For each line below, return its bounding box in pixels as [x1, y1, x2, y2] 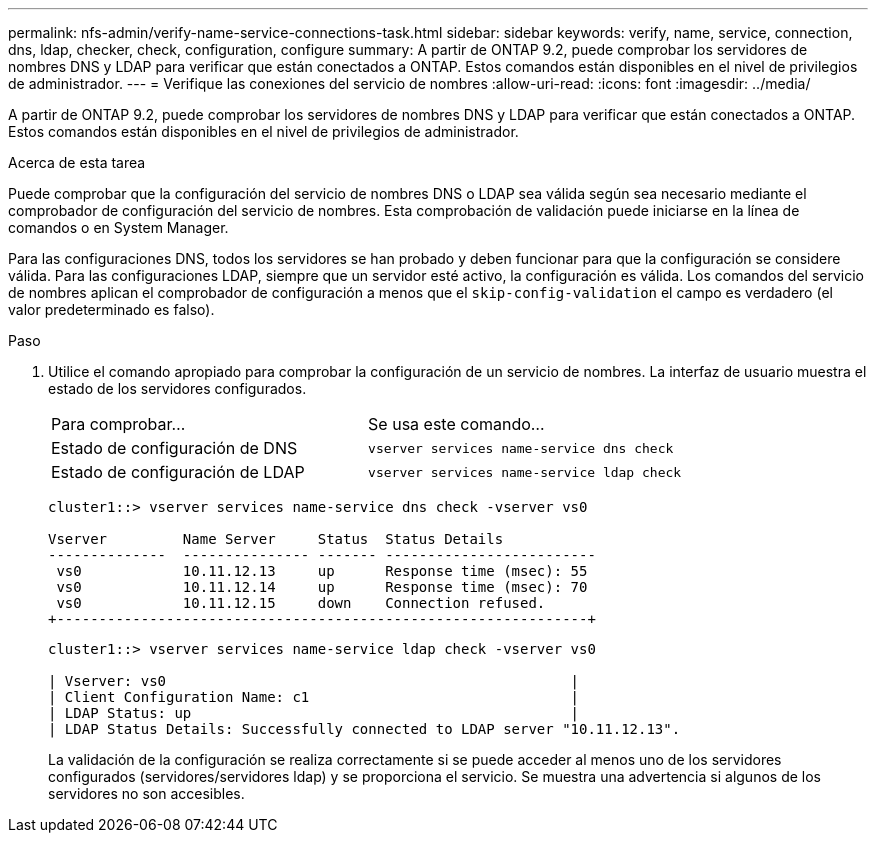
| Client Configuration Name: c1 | [48, 689, 580, 705]
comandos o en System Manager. [8, 219, 229, 236]
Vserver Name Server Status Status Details [48, 531, 504, 547]
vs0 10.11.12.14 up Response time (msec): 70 [56, 579, 588, 595]
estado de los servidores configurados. [48, 380, 307, 397]
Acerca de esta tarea [8, 154, 146, 171]
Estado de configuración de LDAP [51, 462, 305, 482]
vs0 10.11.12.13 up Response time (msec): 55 [56, 563, 588, 579]
